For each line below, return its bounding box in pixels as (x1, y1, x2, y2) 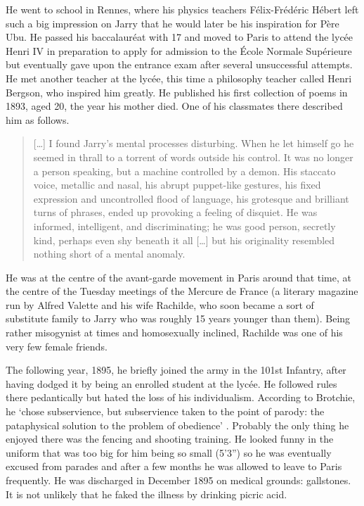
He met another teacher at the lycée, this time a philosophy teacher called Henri (6, 70, 352, 85)
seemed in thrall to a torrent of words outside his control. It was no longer (33, 149, 353, 164)
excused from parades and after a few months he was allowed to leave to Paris (6, 459, 342, 474)
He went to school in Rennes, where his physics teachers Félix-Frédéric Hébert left (6, 2, 359, 16)
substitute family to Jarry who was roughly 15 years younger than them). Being (6, 311, 351, 326)
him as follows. (6, 112, 70, 127)
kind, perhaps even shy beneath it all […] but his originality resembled (33, 232, 335, 247)
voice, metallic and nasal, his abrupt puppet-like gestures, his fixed (33, 177, 321, 192)
